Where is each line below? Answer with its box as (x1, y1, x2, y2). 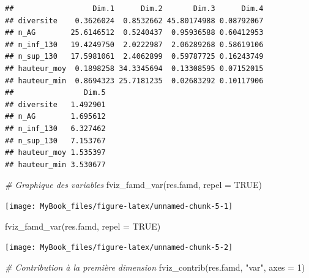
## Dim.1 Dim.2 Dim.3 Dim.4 (5, 4, 264, 13)
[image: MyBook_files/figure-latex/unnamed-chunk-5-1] (5, 201, 233, 211)
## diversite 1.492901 (5, 100, 106, 109)
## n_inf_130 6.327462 (5, 124, 106, 133)
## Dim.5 (5, 88, 106, 97)
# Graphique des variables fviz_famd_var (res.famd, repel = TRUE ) (5, 178, 262, 191)
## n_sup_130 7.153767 (5, 136, 106, 145)
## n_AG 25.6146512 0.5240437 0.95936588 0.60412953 (5, 28, 264, 37)
